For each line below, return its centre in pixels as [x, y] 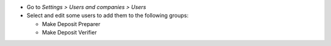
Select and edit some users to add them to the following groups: [108, 16]
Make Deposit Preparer [71, 24]
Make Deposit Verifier [70, 33]
